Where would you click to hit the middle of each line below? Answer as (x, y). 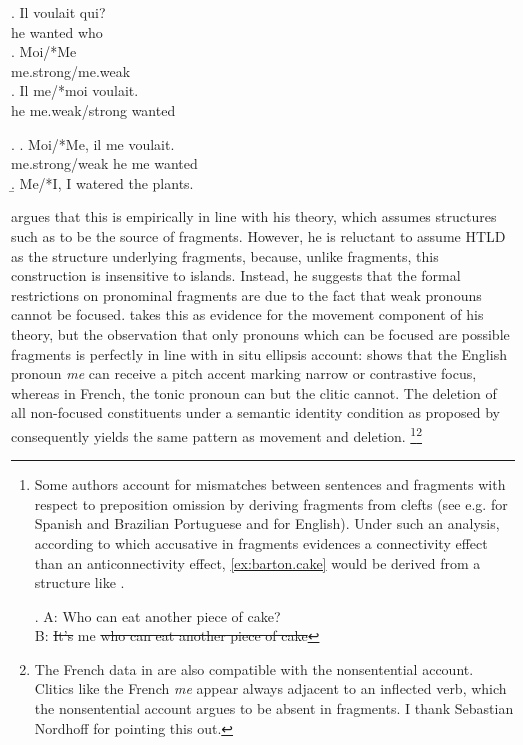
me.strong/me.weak (71, 70)
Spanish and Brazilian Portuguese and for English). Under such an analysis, (267, 523)
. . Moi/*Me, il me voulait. (93, 143)
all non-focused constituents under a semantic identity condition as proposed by (256, 412)
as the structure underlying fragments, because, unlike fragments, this (225, 255)
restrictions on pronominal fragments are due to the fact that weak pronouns (246, 294)
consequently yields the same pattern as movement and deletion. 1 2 (216, 434)
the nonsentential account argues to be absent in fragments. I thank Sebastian (274, 708)
